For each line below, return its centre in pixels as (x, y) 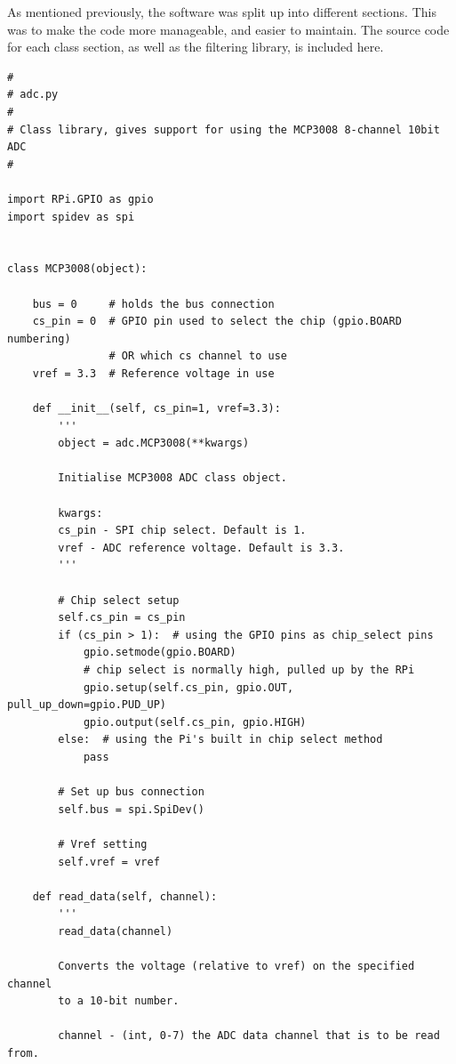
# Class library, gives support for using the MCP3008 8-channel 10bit (224, 129)
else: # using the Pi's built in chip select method (220, 740)
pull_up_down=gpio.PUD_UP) (87, 705)
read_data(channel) (116, 931)
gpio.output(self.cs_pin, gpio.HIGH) (195, 722)
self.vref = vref (109, 862)
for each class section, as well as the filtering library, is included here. (196, 47)
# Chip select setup (119, 600)
